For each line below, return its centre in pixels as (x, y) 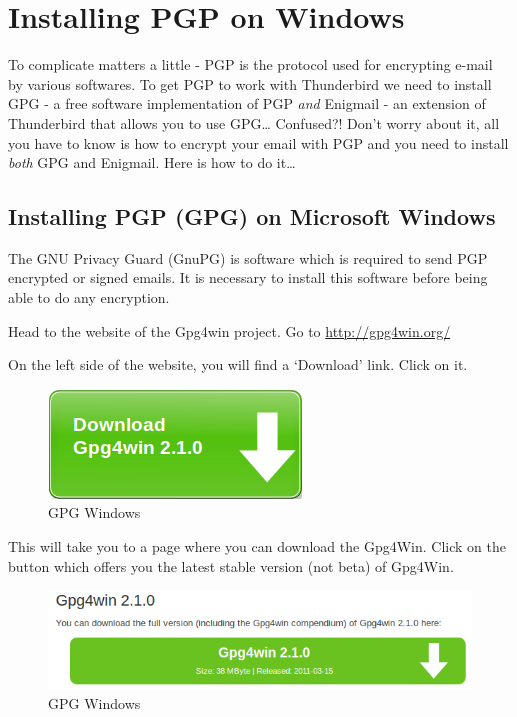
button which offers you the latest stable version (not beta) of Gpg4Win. (231, 565)
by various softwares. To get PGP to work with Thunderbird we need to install (250, 83)
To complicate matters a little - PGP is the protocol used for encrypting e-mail (250, 64)
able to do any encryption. (89, 297)
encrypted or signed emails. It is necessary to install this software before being (248, 277)
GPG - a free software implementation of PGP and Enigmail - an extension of (247, 103)
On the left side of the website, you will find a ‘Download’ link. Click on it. (238, 364)
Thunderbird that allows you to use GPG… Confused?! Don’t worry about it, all (254, 122)
